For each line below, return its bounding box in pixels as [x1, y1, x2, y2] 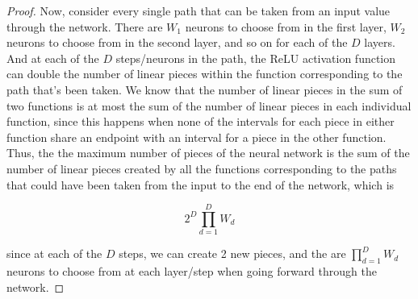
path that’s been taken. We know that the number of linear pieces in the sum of [6, 81, 403, 98]
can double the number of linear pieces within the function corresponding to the [6, 65, 403, 82]
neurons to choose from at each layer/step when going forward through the [6, 263, 377, 280]
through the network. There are [6, 18, 163, 35]
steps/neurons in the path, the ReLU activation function [115, 49, 396, 66]
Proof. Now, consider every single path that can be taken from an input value [6, 2, 391, 19]
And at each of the [6, 49, 99, 66]
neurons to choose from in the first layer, [185, 18, 387, 35]
